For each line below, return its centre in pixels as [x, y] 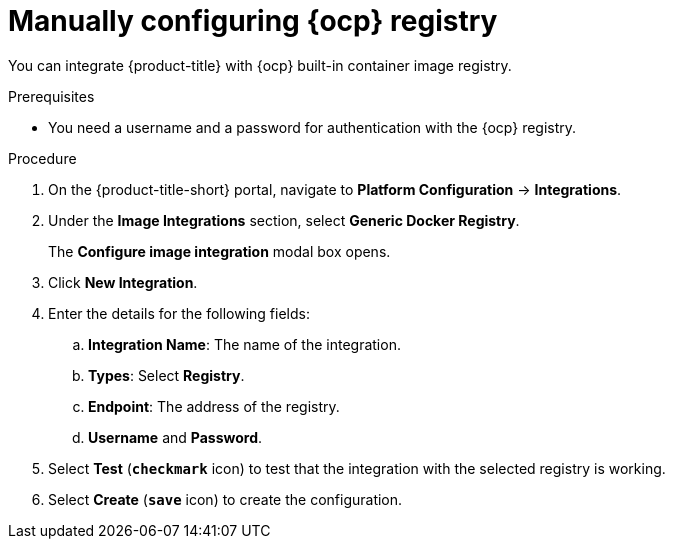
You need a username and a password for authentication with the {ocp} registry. [312, 127]
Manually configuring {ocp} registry [253, 21]
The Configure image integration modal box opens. [219, 251]
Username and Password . [175, 437]
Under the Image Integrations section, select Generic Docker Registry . [284, 220]
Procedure [42, 158]
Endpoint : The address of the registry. [214, 406]
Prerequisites [51, 96]
